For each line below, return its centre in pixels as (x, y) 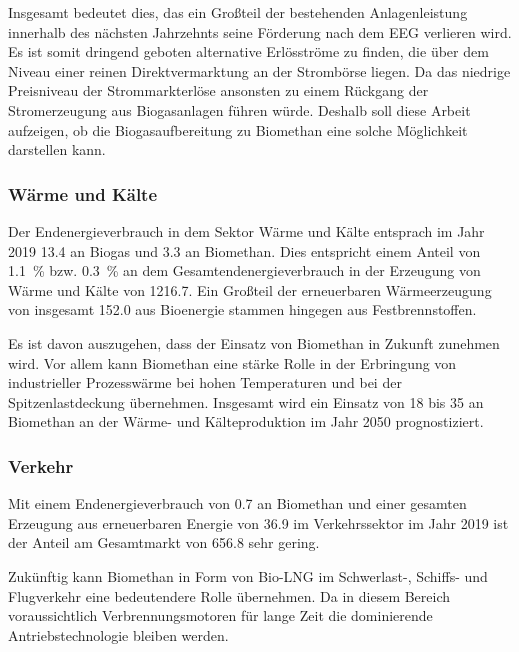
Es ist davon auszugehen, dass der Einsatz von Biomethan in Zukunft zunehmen (254, 342)
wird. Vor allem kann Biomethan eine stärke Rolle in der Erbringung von (232, 362)
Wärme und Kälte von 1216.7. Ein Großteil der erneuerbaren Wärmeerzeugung (250, 289)
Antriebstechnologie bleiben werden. (118, 634)
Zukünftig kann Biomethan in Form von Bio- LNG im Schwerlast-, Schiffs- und (248, 575)
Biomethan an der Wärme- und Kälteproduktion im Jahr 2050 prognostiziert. (246, 421)
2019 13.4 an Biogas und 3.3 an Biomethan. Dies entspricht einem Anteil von (244, 250)
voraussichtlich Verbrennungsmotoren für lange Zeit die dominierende (220, 615)
